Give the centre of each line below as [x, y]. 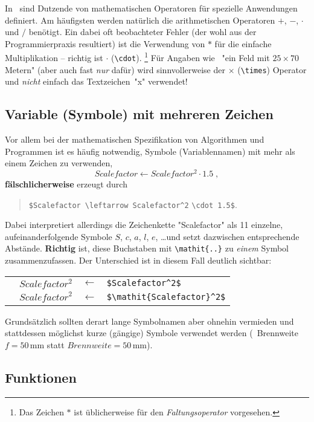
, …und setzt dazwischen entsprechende [227, 236]
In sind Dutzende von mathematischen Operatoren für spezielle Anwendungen [151, 8]
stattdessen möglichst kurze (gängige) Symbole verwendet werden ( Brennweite [152, 333]
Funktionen [41, 377]
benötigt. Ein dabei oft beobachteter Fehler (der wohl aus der [143, 32]
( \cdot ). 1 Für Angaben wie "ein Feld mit [190, 57]
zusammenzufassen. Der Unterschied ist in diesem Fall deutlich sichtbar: [138, 260]
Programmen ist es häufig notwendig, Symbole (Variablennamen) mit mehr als [150, 151]
